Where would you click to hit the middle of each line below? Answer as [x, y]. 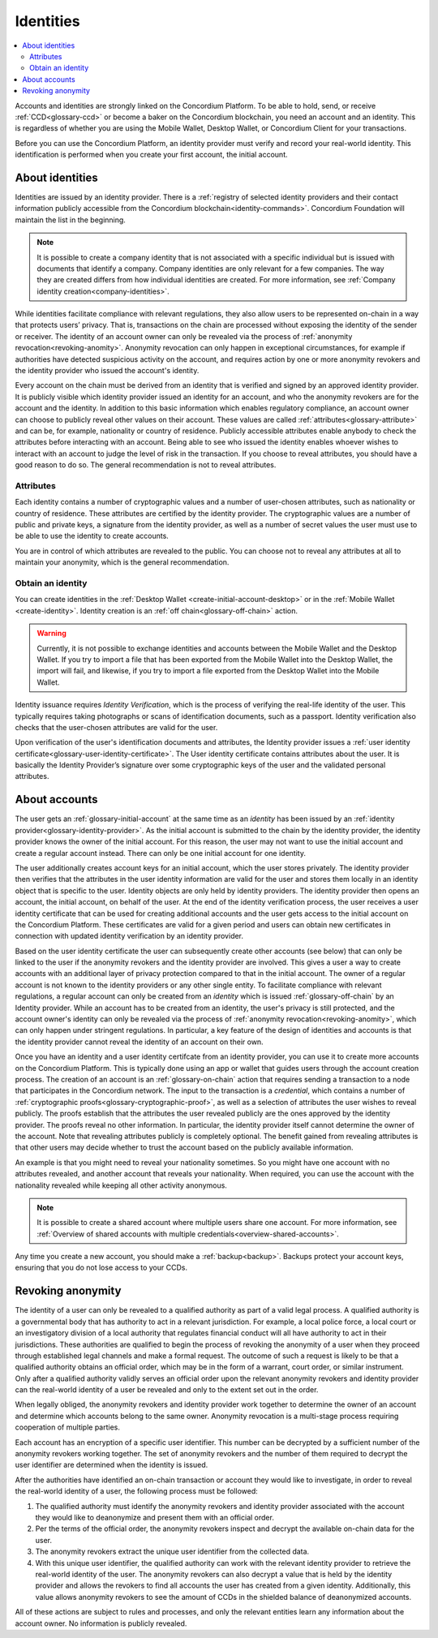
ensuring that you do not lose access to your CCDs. [101, 1268]
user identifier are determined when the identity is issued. [112, 1465]
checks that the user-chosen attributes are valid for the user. [116, 727]
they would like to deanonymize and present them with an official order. [155, 1518]
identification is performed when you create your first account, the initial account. [151, 155]
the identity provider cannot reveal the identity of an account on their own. [139, 1042]
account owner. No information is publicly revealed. [101, 1623]
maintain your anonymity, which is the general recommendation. [122, 562]
